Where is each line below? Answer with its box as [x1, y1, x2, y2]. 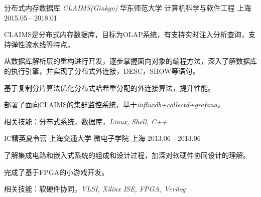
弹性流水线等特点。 [11, 39, 74, 49]
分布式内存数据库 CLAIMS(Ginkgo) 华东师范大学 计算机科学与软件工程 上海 [4, 3, 251, 13]
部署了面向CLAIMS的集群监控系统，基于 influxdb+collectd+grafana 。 [4, 99, 224, 110]
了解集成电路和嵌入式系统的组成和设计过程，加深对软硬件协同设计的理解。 [4, 149, 250, 160]
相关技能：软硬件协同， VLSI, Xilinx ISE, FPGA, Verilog [4, 183, 186, 194]
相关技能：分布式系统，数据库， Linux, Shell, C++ [4, 116, 167, 126]
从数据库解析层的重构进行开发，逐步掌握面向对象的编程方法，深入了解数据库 [4, 56, 257, 66]
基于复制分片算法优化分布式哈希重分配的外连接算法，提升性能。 [4, 82, 215, 93]
